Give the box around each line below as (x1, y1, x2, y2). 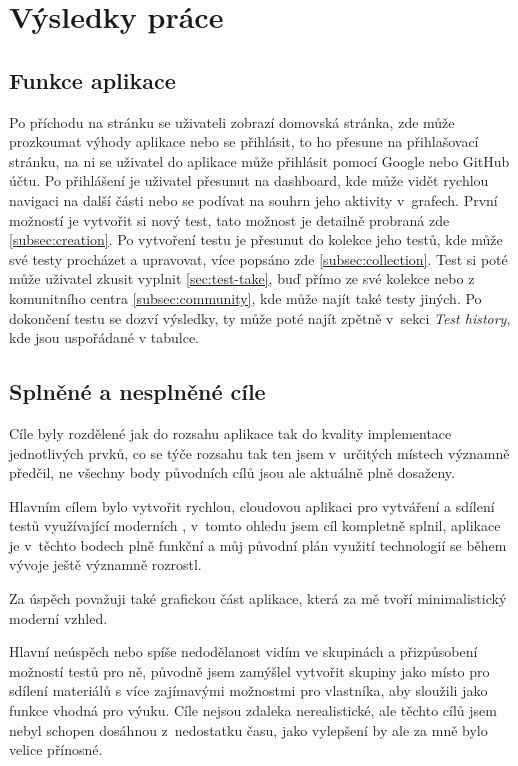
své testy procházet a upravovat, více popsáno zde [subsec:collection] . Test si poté (9, 248, 508, 269)
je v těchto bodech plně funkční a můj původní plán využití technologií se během (9, 534, 507, 555)
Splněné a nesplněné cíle (9, 376, 266, 407)
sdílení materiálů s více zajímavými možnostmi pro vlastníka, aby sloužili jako (9, 680, 488, 701)
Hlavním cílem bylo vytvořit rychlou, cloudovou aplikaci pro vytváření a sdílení (9, 495, 495, 516)
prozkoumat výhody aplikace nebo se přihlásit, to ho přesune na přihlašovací (9, 131, 479, 152)
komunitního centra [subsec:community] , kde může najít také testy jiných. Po (9, 287, 482, 308)
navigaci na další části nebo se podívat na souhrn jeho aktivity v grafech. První (9, 189, 498, 210)
